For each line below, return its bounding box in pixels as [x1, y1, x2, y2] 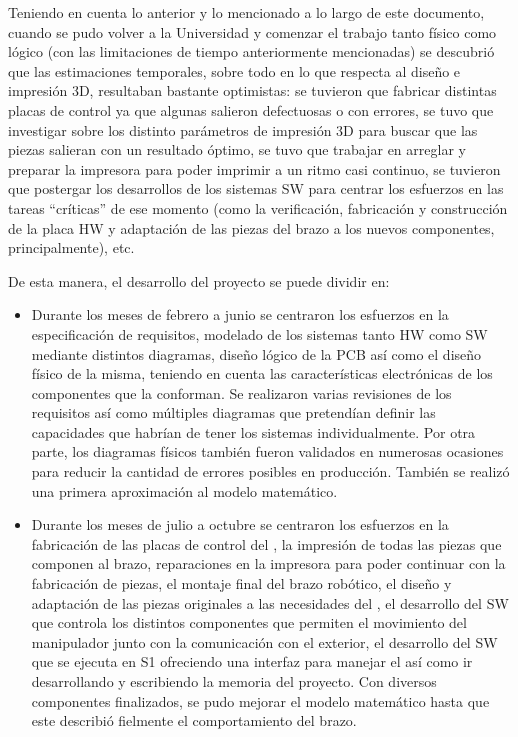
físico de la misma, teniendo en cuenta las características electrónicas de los [31, 363, 493, 384]
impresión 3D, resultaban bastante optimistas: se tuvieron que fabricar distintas [8, 80, 497, 101]
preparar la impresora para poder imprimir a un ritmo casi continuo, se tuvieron [8, 158, 501, 179]
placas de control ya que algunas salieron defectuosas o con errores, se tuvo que [8, 99, 494, 120]
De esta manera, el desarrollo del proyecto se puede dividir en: [8, 270, 390, 291]
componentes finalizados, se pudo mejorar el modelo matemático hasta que [31, 690, 490, 711]
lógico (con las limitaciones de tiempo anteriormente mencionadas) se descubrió [8, 41, 495, 62]
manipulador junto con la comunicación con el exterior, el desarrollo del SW [31, 631, 498, 652]
